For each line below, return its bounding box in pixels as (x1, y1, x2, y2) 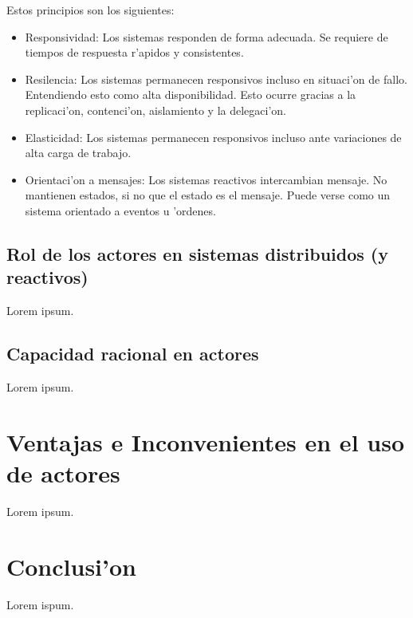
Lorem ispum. (6, 596, 74, 612)
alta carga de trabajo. (25, 144, 132, 161)
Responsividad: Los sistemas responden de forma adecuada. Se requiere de (25, 28, 388, 45)
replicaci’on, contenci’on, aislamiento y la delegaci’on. (25, 101, 286, 118)
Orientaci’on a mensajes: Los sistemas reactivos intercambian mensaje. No (25, 171, 387, 187)
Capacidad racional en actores (6, 341, 259, 366)
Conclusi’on (6, 549, 136, 582)
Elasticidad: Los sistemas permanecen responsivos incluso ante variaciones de (25, 128, 402, 145)
